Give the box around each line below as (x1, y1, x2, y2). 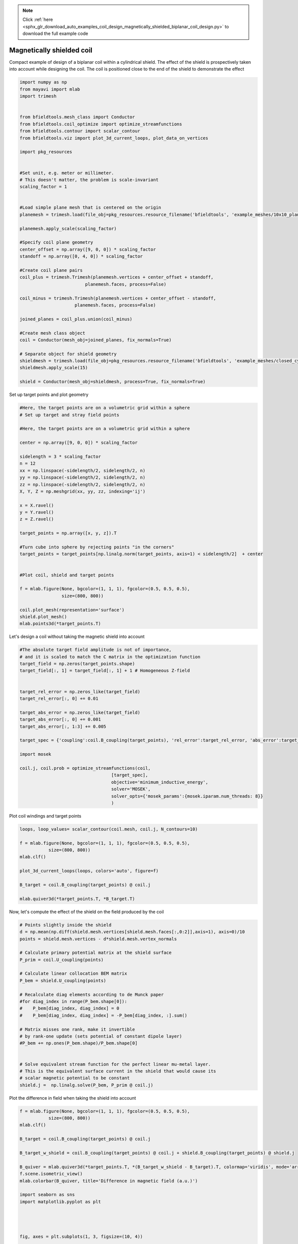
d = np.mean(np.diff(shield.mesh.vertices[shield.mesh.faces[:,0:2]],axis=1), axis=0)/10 (19, 929, 245, 935)
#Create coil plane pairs (19, 268, 83, 273)
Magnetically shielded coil (9, 46, 93, 54)
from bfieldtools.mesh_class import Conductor (19, 114, 135, 120)
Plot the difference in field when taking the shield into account (9, 1095, 136, 1101)
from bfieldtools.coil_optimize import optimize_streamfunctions (19, 121, 182, 127)
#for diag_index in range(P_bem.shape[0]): (19, 999, 128, 1005)
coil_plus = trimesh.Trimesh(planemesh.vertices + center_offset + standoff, (19, 274, 214, 280)
